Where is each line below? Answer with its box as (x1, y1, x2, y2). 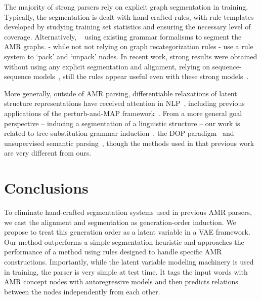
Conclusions (4, 177, 89, 198)
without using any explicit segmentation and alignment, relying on (4, 61, 210, 71)
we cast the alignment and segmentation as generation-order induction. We (4, 216, 236, 227)
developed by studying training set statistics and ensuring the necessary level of (4, 21, 251, 32)
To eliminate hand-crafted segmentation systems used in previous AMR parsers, (4, 207, 252, 217)
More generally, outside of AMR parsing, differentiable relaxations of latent (4, 88, 237, 98)
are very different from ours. (4, 147, 92, 158)
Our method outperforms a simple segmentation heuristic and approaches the (4, 236, 244, 247)
